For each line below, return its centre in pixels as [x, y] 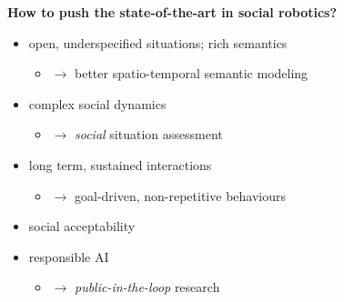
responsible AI [69, 256]
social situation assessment [149, 134]
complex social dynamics [97, 103]
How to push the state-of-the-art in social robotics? [172, 12]
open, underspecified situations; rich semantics [158, 42]
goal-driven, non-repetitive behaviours [180, 195]
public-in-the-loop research [147, 287]
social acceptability [82, 226]
